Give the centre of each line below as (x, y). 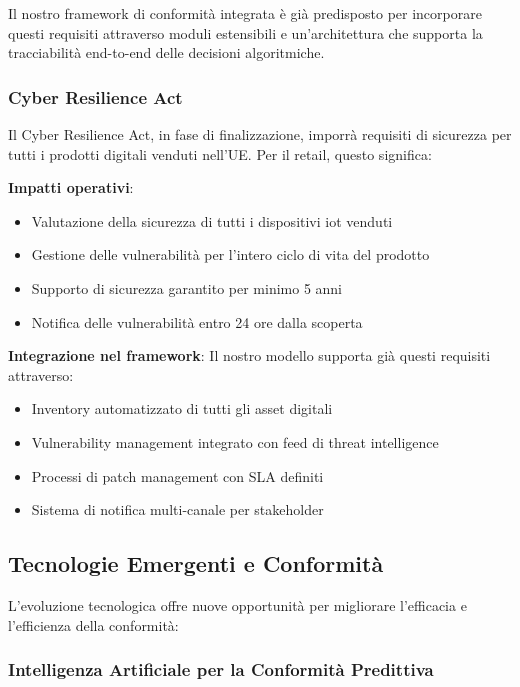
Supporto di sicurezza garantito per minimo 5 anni (187, 287)
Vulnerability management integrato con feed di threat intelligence (235, 441)
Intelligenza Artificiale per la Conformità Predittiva (221, 669)
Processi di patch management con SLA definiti (177, 475)
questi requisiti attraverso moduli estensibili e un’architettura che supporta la (245, 32)
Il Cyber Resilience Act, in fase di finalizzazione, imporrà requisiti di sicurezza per (260, 134)
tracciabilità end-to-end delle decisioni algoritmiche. (166, 52)
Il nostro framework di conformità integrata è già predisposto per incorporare (245, 13)
